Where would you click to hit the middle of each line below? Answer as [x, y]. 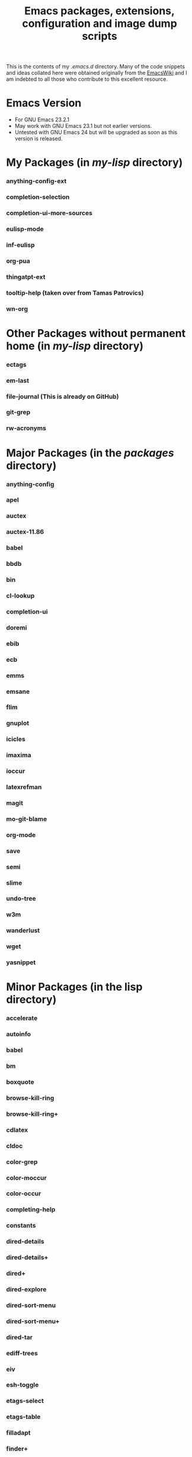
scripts [100, 36]
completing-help [31, 1210]
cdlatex [17, 1129]
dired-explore [26, 1289]
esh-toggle [23, 1385]
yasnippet [21, 962]
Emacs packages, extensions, [100, 11]
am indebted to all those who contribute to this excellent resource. [87, 79]
